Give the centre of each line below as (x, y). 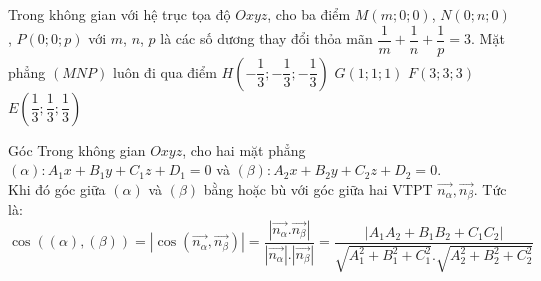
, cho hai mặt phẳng (244, 149)
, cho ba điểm (309, 14)
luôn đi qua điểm (164, 71)
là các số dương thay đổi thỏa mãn (266, 38)
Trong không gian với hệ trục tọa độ (119, 14)
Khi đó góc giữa (57, 188)
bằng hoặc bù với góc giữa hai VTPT (318, 188)
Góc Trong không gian (77, 149)
